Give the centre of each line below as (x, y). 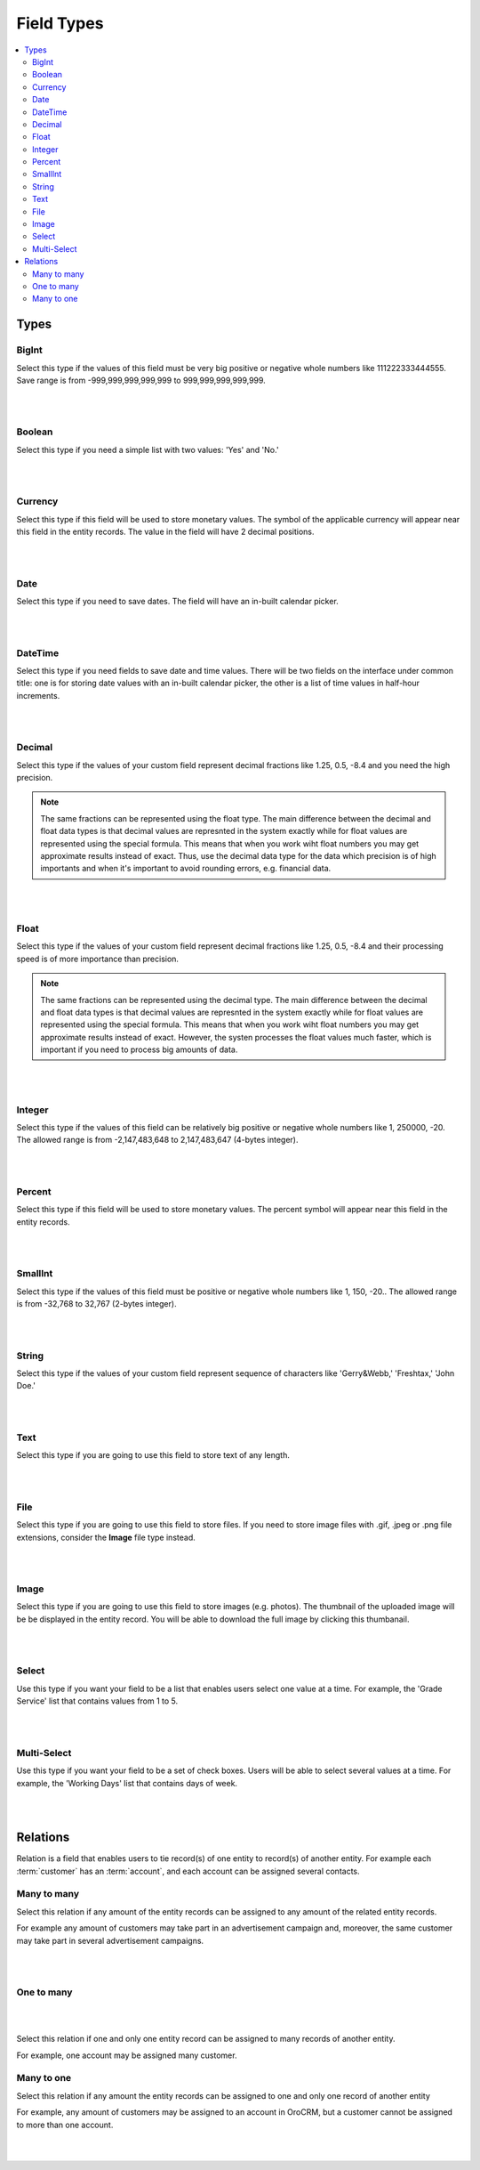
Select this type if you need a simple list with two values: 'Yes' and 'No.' (148, 449)
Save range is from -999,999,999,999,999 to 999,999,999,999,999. (141, 380)
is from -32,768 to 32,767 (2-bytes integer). (96, 1304)
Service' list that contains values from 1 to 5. (97, 1701)
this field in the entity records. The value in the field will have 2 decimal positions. (165, 532)
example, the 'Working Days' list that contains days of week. (127, 1783)
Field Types (60, 23)
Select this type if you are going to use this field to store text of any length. (153, 1455)
